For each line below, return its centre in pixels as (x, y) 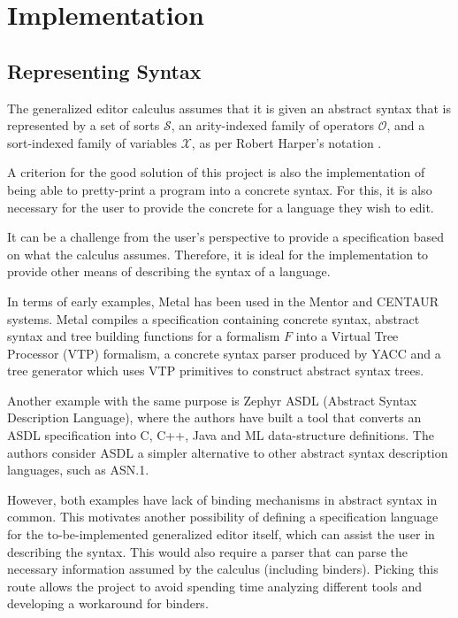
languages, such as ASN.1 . (78, 470)
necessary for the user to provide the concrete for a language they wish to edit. (221, 207)
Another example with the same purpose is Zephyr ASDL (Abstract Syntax (212, 400)
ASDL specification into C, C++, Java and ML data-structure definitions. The (221, 435)
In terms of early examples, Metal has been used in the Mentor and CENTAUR (223, 301)
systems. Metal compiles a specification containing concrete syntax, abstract (214, 318)
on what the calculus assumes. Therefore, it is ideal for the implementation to (218, 254)
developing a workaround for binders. (108, 603)
